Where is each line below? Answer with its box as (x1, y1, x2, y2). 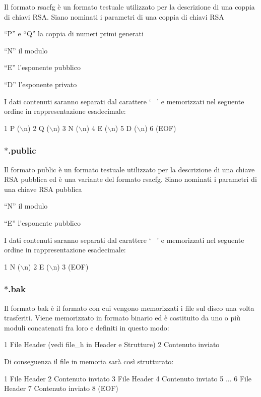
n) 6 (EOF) (141, 122, 176, 133)
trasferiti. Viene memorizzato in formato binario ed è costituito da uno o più (4, 312, 240, 323)
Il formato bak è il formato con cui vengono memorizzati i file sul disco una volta (4, 302, 254, 313)
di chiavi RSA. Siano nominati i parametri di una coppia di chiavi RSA (4, 11, 224, 22)
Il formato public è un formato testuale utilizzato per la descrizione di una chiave (4, 164, 255, 174)
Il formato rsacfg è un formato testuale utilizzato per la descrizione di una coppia (4, 2, 255, 12)
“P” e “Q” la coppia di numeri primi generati (4, 28, 144, 39)
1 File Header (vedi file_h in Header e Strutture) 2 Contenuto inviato (4, 339, 220, 350)
